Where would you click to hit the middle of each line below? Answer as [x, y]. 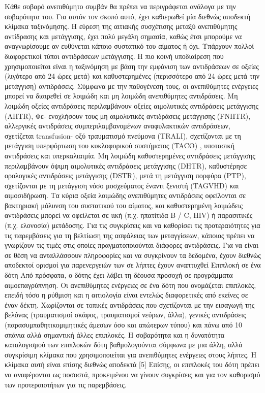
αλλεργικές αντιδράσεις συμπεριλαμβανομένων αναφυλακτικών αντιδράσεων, [117, 126]
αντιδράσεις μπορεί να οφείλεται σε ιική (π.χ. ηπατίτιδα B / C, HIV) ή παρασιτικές [129, 215]
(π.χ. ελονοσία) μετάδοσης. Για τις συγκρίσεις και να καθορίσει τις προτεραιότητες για [132, 225]
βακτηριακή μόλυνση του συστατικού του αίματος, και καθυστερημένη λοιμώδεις [124, 205]
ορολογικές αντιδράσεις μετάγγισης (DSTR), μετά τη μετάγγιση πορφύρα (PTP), [125, 175]
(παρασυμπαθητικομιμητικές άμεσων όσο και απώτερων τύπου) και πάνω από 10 [124, 324]
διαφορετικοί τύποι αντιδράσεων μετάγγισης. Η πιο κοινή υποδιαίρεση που [114, 56]
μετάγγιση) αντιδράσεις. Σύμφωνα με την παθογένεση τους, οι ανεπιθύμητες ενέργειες [131, 86]
